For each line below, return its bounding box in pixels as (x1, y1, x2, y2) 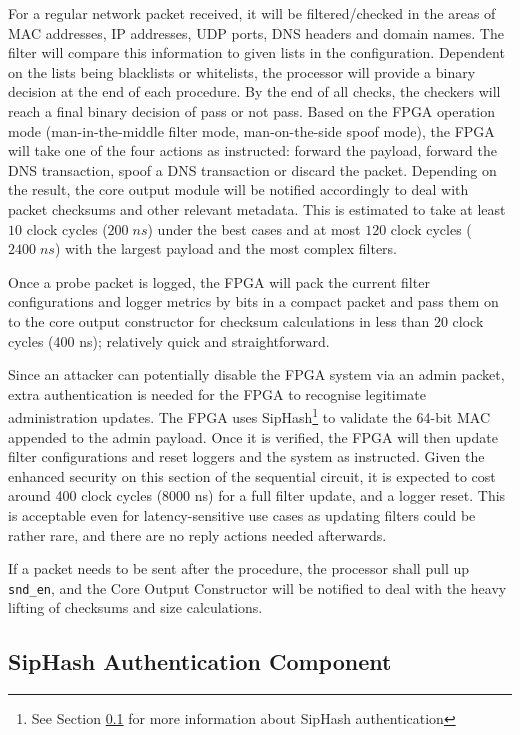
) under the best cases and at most (147, 218, 361, 239)
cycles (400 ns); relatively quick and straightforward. (8, 330, 330, 351)
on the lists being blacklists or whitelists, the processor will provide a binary (8, 61, 476, 82)
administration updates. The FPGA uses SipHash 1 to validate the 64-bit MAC (8, 404, 491, 427)
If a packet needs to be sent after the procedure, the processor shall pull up (8, 558, 470, 579)
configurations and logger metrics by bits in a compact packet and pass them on (8, 291, 499, 312)
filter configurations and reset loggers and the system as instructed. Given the (8, 446, 485, 467)
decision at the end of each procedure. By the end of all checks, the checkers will (8, 81, 501, 102)
